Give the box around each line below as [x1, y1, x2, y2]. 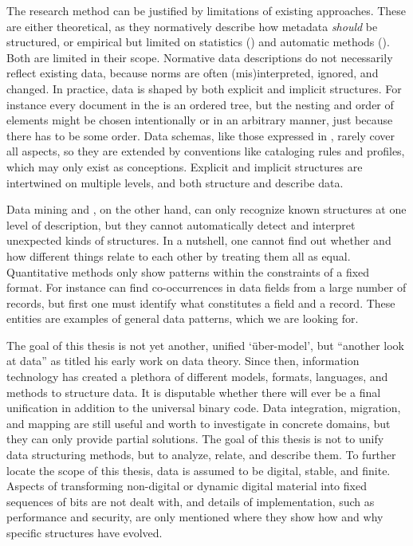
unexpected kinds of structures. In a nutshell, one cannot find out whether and [6, 232, 391, 249]
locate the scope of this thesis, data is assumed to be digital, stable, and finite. [6, 462, 391, 478]
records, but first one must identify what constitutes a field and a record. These [6, 294, 395, 311]
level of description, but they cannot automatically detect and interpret [6, 216, 356, 233]
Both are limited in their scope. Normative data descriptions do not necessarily [6, 49, 393, 65]
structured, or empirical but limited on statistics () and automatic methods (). [6, 33, 390, 50]
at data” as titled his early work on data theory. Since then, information [6, 352, 360, 369]
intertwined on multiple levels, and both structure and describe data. [6, 174, 344, 191]
